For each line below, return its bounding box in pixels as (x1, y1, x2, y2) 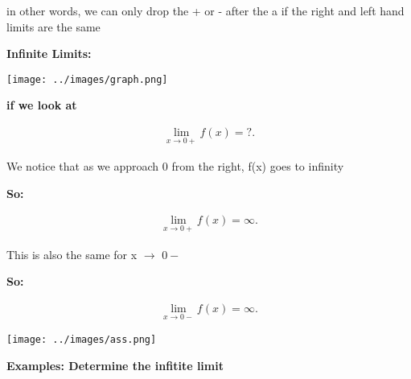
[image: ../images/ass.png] (6, 334, 157, 346)
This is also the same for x (6, 245, 138, 262)
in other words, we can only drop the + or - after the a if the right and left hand (6, 2, 405, 19)
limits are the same (6, 18, 101, 35)
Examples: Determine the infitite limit (6, 356, 224, 373)
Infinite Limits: (6, 45, 92, 62)
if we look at (6, 97, 77, 113)
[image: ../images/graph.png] (6, 73, 168, 85)
